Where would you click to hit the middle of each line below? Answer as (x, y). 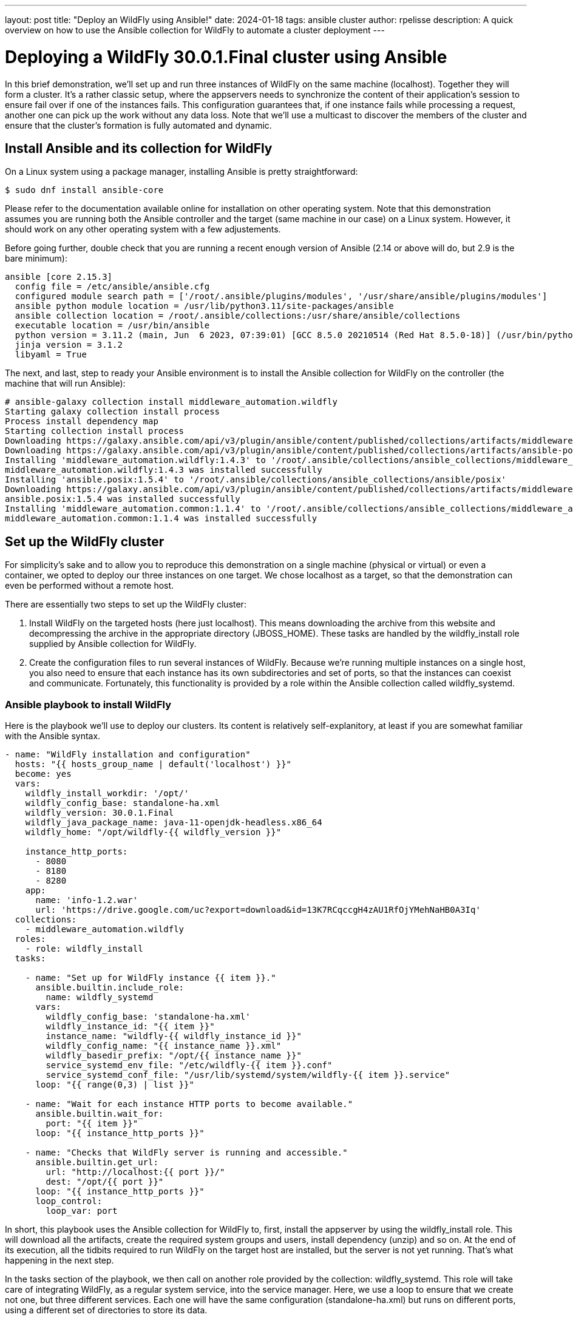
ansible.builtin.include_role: (110, 987)
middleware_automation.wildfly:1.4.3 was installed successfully (164, 470)
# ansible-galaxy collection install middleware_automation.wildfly (171, 402)
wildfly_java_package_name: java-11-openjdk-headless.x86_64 (174, 822)
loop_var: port (82, 1210)
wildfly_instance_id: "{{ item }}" (130, 1026)
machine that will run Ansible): (65, 384)
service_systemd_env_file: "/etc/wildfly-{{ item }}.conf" (189, 1065)
